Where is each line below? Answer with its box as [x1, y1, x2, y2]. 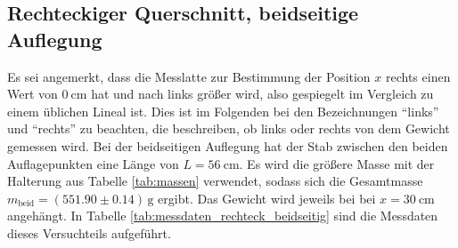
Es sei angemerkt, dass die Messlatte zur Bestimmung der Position [7, 67, 371, 85]
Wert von [7, 84, 58, 103]
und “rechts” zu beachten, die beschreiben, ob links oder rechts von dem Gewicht [7, 119, 450, 138]
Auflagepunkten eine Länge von [7, 154, 179, 172]
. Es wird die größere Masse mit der [239, 154, 435, 172]
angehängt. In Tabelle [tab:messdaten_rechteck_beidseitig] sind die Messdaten [7, 206, 438, 225]
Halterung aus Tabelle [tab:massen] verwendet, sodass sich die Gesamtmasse [7, 172, 423, 190]
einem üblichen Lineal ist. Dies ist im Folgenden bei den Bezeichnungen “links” [7, 101, 439, 120]
